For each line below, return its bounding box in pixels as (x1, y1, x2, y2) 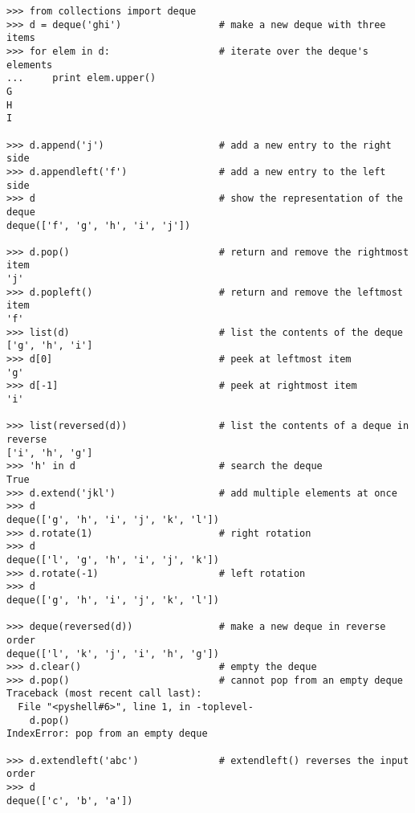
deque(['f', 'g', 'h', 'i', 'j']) (6, 219, 191, 231)
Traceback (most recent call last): (6, 688, 202, 700)
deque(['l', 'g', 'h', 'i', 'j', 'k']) (6, 554, 219, 566)
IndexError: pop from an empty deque (6, 728, 208, 740)
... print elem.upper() (6, 72, 157, 84)
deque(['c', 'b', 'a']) (6, 795, 133, 807)
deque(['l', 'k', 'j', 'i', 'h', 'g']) (6, 648, 219, 660)
